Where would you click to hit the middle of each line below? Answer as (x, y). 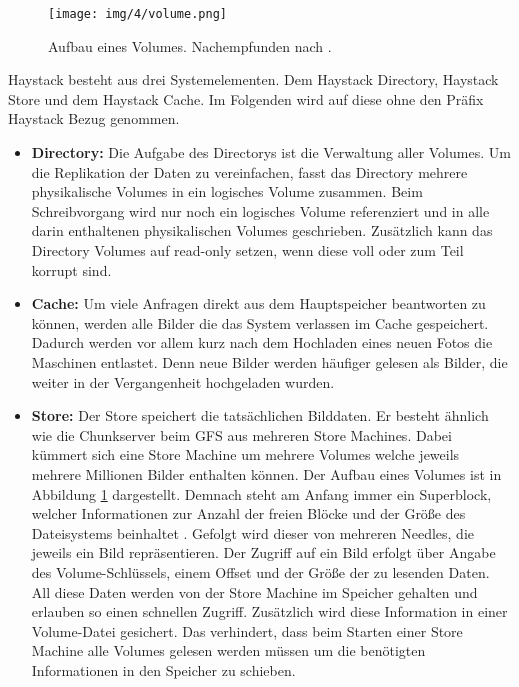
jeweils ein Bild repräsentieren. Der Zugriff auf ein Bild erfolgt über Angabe (263, 552)
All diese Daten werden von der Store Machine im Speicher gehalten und (254, 591)
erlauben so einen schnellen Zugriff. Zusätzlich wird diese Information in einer (269, 611)
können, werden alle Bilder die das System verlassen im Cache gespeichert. (260, 322)
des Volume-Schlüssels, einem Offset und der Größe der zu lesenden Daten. (260, 571)
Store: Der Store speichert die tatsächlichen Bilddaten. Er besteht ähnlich (260, 415)
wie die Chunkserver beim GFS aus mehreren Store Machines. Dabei (241, 434)
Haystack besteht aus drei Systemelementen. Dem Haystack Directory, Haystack (253, 79)
